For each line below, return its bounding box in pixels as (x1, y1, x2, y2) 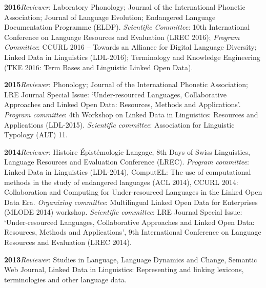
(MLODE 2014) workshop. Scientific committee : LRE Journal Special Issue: (4, 207, 242, 217)
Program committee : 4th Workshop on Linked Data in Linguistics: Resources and (4, 109, 258, 119)
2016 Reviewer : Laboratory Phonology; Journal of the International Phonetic (4, 2, 245, 12)
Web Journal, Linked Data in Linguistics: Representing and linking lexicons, (4, 264, 244, 275)
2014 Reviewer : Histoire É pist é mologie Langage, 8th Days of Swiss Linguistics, (4, 146, 250, 157)
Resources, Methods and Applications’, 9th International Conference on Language (4, 227, 261, 237)
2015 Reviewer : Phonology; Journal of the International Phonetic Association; (4, 79, 248, 90)
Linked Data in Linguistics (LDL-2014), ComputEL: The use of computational (4, 166, 251, 177)
